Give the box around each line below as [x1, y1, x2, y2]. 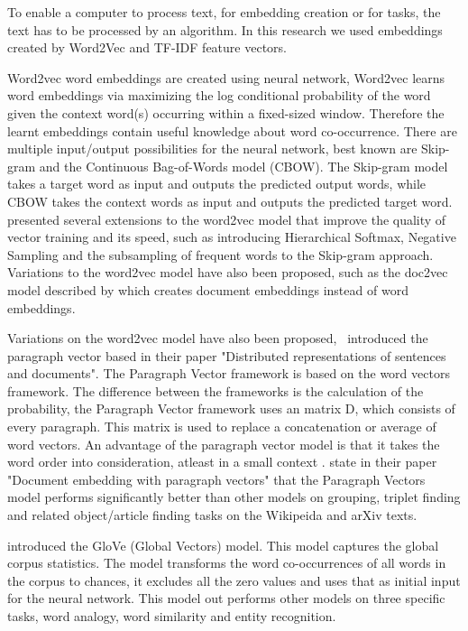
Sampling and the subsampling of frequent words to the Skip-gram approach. [7, 245, 434, 264]
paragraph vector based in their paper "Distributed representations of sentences [7, 346, 446, 365]
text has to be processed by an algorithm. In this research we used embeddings [7, 20, 443, 39]
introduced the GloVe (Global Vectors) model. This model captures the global [7, 535, 439, 554]
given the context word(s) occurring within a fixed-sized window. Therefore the [7, 103, 445, 122]
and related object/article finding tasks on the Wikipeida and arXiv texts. [7, 506, 418, 524]
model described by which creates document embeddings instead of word [7, 280, 408, 299]
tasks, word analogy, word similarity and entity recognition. [7, 607, 336, 625]
